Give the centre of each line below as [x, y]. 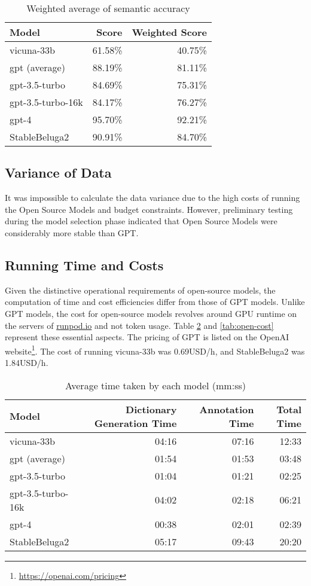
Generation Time [135, 423]
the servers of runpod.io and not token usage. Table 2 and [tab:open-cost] [139, 325]
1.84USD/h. [27, 362]
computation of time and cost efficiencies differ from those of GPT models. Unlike [155, 302]
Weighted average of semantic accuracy [108, 8]
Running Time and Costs [84, 265]
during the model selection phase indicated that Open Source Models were [141, 221]
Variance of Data [58, 173]
